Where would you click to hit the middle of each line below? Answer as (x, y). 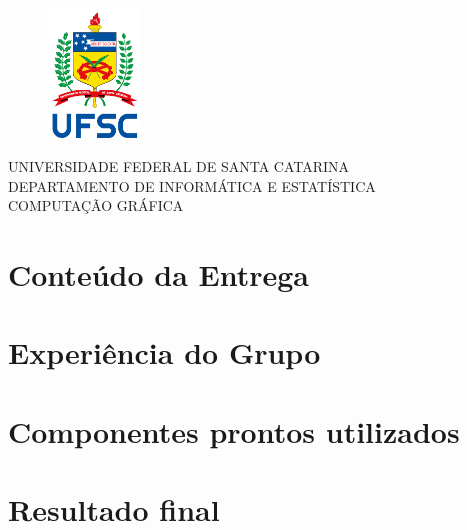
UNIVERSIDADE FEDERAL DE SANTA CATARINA (179, 165)
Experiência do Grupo (164, 352)
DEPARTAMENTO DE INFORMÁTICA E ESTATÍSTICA (192, 185)
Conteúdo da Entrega (158, 273)
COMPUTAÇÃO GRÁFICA (96, 205)
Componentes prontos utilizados (234, 430)
